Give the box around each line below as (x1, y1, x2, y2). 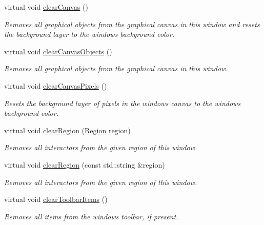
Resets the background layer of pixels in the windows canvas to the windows (4, 97, 241, 108)
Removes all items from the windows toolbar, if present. (4, 211, 178, 221)
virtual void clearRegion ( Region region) (4, 125, 131, 135)
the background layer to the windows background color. (4, 29, 175, 39)
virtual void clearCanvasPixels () (4, 80, 107, 91)
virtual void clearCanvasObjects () (4, 46, 112, 56)
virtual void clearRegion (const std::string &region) (4, 159, 165, 170)
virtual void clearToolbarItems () (4, 194, 108, 204)
